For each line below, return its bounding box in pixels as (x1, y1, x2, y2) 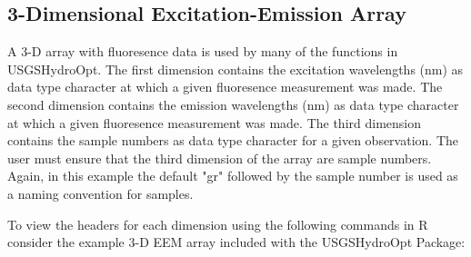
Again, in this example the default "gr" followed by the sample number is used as (7, 166, 458, 185)
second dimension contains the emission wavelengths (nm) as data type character (7, 94, 459, 114)
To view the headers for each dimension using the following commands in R (7, 214, 428, 233)
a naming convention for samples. (7, 183, 194, 203)
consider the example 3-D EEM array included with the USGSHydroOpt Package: (7, 232, 466, 252)
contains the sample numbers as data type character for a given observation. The (7, 131, 458, 150)
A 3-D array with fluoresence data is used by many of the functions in (7, 42, 398, 61)
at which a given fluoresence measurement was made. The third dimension (7, 113, 421, 132)
